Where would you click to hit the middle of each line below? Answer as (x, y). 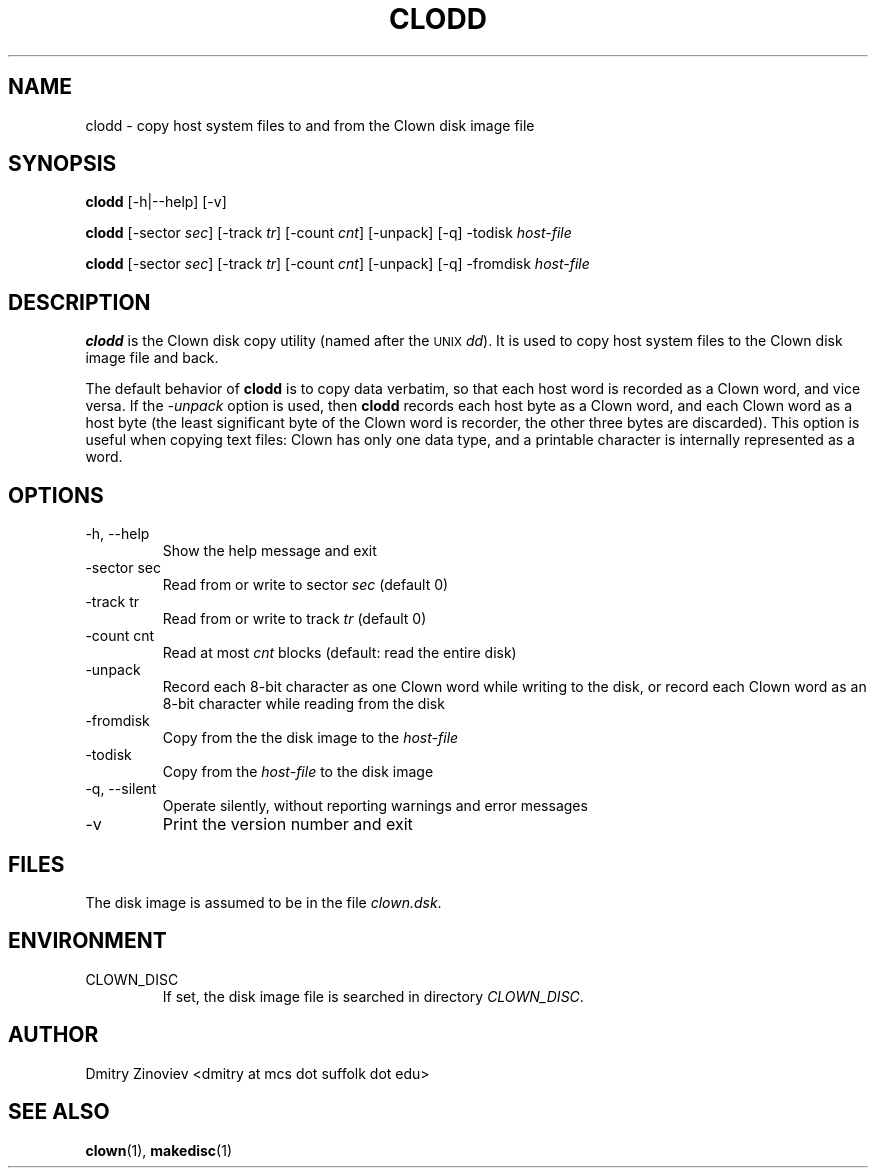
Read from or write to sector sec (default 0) (305, 585)
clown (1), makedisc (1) (158, 1150)
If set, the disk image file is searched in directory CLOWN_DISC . (373, 996)
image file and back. (152, 358)
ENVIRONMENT (87, 941)
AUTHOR (53, 1035)
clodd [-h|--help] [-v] (156, 202)
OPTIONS (56, 495)
